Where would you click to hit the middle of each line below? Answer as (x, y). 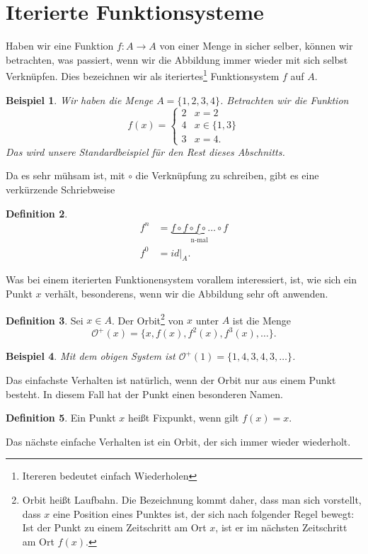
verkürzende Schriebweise (61, 189)
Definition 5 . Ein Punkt (61, 418)
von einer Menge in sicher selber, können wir (256, 46)
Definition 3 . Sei (45, 320)
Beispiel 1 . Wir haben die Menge (80, 100)
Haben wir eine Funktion (60, 46)
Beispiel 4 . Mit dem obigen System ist (91, 356)
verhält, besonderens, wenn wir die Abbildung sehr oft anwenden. (186, 294)
